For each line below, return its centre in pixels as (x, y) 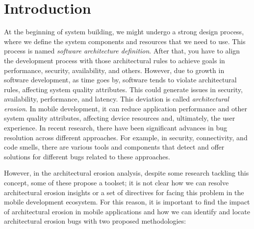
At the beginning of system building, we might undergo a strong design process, (124, 32)
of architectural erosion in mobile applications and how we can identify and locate (127, 211)
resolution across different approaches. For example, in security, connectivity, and (126, 137)
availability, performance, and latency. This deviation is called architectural (116, 99)
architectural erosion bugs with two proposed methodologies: (95, 221)
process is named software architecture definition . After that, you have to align (122, 51)
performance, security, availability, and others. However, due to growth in (114, 70)
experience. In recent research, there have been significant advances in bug (115, 128)
